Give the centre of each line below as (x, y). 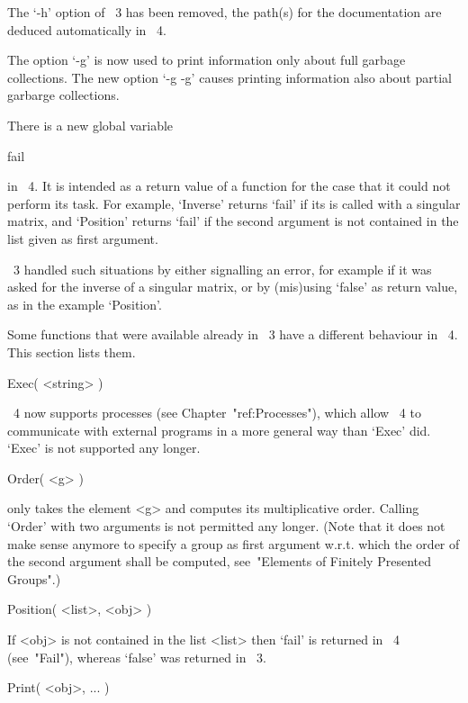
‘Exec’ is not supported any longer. (104, 448)
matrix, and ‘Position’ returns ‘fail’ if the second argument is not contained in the (233, 221)
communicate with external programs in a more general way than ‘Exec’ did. (219, 430)
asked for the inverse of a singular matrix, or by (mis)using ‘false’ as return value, (233, 287)
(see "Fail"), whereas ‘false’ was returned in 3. (137, 657)
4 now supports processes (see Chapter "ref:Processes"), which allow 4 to (217, 413)
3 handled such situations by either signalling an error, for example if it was (222, 269)
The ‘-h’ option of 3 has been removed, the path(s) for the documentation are (225, 12)
